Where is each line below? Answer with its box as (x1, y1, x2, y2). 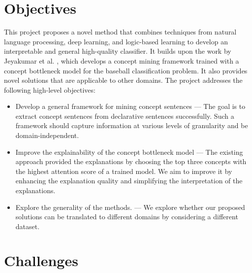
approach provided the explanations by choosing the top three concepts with (15, 156, 247, 167)
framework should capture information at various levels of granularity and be (15, 120, 248, 131)
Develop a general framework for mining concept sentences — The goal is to (15, 101, 246, 111)
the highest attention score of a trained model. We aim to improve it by (15, 166, 232, 176)
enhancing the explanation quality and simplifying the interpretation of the (15, 175, 243, 186)
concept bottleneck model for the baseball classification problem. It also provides (4, 65, 248, 75)
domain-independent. (15, 130, 79, 140)
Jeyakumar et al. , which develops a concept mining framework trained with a (4, 55, 239, 66)
